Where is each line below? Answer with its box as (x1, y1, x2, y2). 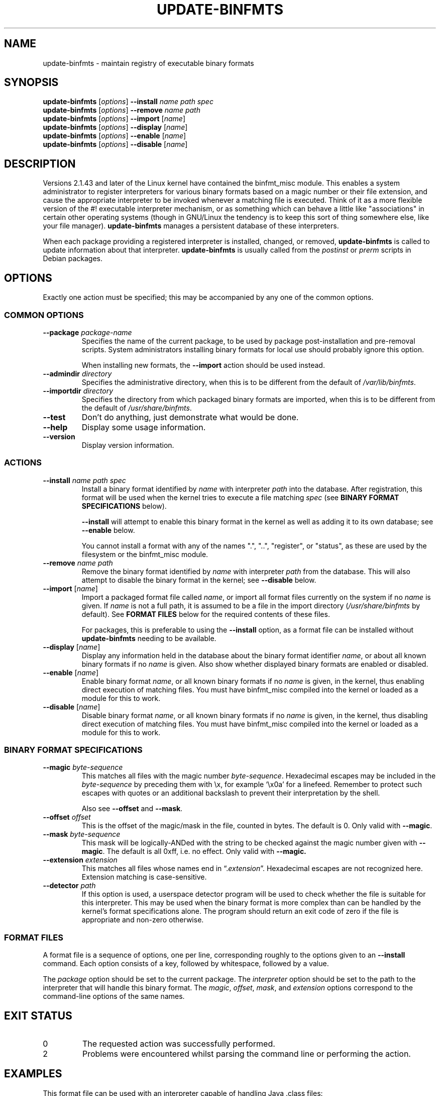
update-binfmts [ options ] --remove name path (43, 106, 200, 115)
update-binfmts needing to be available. (81, 634, 216, 643)
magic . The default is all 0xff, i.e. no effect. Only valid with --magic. (81, 847, 306, 856)
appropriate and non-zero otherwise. (81, 915, 204, 924)
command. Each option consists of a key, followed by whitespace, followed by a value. (43, 959, 329, 968)
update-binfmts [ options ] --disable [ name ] (43, 140, 188, 149)
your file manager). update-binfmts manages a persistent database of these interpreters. (43, 221, 339, 230)
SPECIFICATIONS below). (81, 501, 167, 510)
